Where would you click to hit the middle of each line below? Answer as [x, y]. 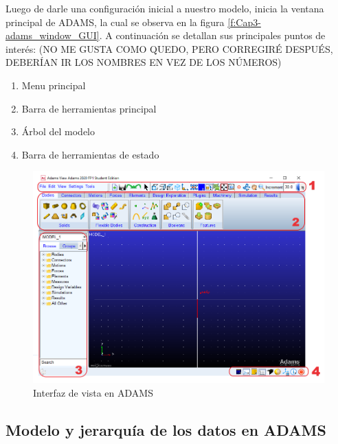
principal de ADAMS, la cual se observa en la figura [115, 22]
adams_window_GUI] [53, 35]
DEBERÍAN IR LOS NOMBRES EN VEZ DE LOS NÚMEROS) [144, 62]
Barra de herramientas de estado [90, 154]
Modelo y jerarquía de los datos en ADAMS [166, 429]
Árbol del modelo [58, 131]
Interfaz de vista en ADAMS [93, 392]
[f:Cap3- [244, 22]
